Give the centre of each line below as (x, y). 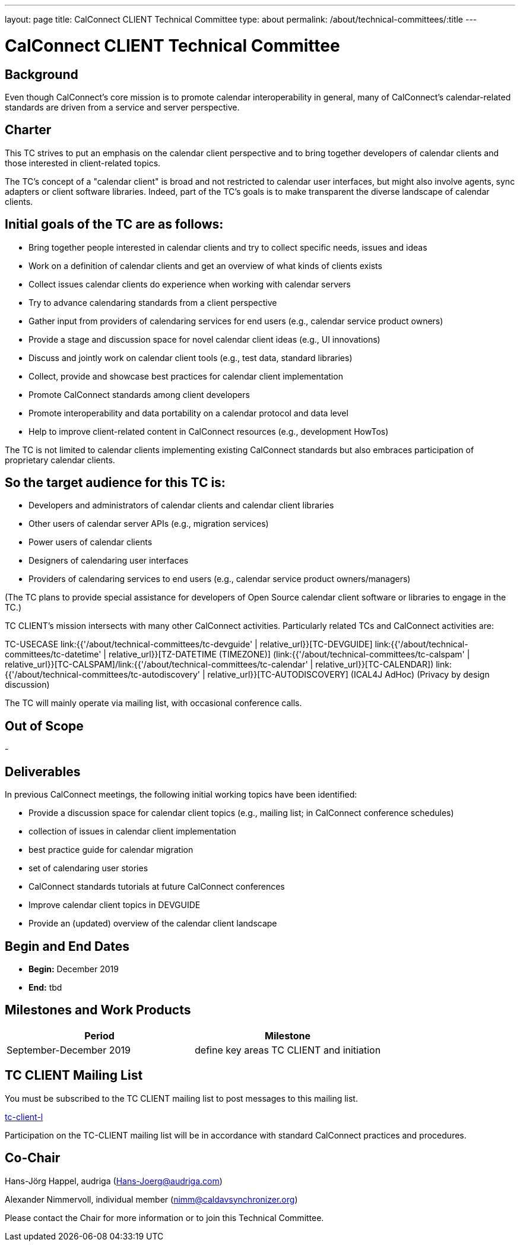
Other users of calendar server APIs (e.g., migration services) (149, 524)
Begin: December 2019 (74, 969)
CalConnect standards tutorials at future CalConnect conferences (157, 887)
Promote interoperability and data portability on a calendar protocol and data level (188, 413)
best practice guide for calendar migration (111, 850)
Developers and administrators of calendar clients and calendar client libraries (181, 505)
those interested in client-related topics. (83, 163)
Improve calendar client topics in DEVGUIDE (115, 905)
